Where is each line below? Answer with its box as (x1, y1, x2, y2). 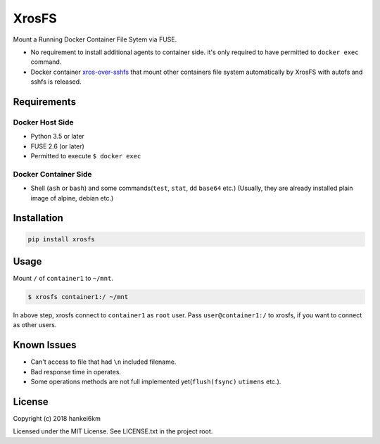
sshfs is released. (30, 77, 82, 86)
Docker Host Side (13, 117, 74, 127)
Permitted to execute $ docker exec (30, 152, 141, 160)
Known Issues (13, 339, 77, 351)
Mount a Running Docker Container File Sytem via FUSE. (13, 35, 177, 44)
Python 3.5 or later (30, 132, 84, 141)
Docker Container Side (13, 169, 92, 179)
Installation (13, 212, 63, 224)
